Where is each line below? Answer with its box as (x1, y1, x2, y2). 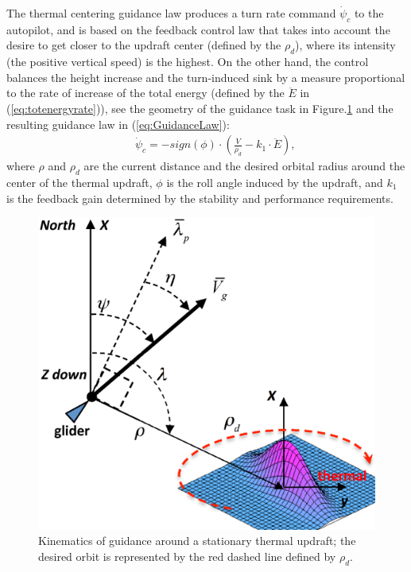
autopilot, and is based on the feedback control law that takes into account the (6, 21, 390, 37)
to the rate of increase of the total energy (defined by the (6, 84, 285, 101)
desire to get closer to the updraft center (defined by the (6, 37, 281, 53)
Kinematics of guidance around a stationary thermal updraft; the (38, 532, 356, 549)
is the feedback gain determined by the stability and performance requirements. (6, 189, 394, 206)
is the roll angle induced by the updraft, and (166, 173, 383, 190)
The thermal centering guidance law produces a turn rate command (6, 5, 336, 21)
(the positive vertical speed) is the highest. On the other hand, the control (6, 53, 369, 70)
